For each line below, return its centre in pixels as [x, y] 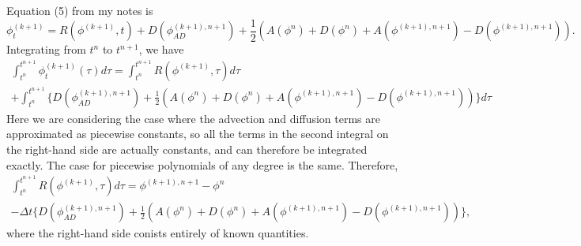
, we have [161, 49]
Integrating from [46, 49]
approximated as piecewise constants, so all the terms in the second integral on [198, 134]
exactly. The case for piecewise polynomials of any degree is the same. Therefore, [202, 164]
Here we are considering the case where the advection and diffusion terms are [193, 118]
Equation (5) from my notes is [80, 10]
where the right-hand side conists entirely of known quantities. [158, 233]
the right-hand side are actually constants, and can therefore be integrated [187, 149]
